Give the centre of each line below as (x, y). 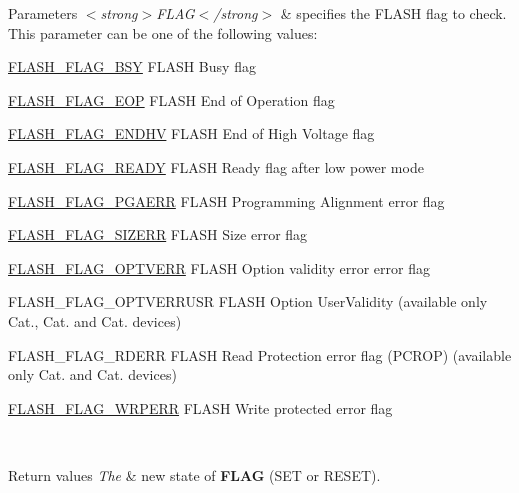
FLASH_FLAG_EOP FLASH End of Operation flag (171, 99)
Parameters (43, 13)
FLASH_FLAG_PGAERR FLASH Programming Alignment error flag (226, 200)
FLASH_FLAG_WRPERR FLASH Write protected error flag (200, 407)
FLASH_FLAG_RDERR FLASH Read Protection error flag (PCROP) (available (260, 354)
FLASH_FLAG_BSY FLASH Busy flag (132, 66)
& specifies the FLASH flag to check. (393, 13)
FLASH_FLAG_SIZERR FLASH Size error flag (158, 234)
